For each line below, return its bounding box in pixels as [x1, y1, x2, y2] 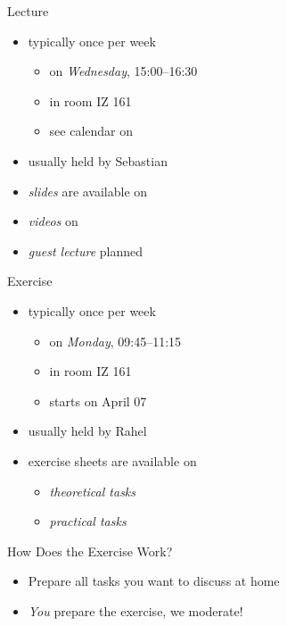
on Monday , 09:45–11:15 [49, 331, 182, 350]
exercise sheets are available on [28, 451, 197, 470]
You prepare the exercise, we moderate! [28, 601, 243, 620]
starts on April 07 [49, 391, 147, 410]
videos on [28, 212, 78, 230]
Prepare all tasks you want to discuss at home [28, 572, 280, 590]
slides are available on [28, 181, 148, 200]
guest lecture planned [28, 241, 143, 260]
